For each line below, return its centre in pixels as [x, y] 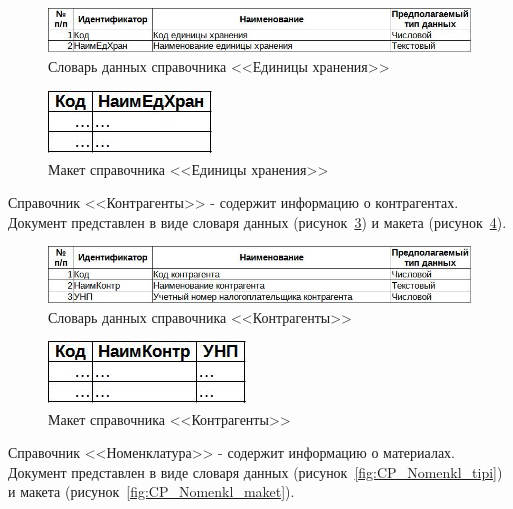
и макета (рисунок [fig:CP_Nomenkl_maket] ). [151, 491]
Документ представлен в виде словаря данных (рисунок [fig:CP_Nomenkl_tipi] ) [255, 471]
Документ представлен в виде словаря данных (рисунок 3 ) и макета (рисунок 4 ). [257, 221]
